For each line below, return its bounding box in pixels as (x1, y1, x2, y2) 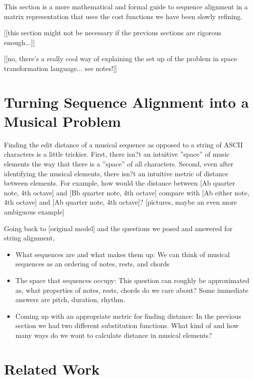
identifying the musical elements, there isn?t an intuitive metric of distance (4, 168, 229, 178)
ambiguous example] (4, 207, 64, 217)
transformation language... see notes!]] (4, 63, 117, 73)
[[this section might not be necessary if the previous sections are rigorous (4, 27, 222, 38)
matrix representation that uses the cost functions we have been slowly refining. (4, 11, 243, 21)
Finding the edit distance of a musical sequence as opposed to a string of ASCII (4, 139, 243, 149)
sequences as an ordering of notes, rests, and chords (15, 259, 170, 269)
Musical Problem (4, 111, 121, 131)
